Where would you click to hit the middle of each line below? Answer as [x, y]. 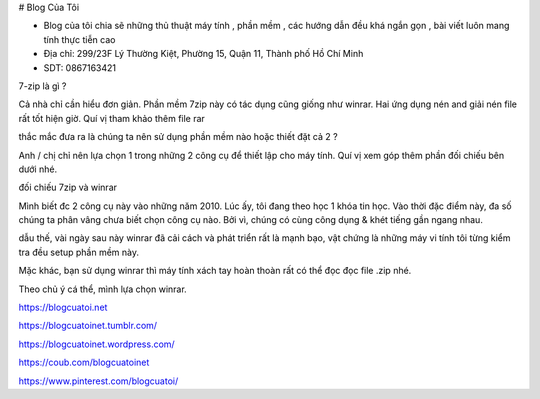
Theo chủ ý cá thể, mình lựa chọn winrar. [102, 289]
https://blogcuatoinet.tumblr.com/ [88, 326]
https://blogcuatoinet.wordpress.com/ [96, 344]
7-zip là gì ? [42, 86]
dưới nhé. [38, 169]
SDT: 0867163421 [80, 67]
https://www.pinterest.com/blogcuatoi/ [98, 381]
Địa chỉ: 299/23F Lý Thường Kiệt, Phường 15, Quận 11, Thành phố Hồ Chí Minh [203, 54]
